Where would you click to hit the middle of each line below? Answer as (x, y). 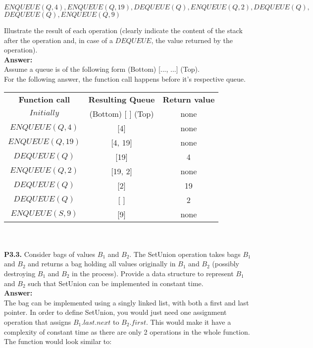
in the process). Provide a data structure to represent (153, 273)
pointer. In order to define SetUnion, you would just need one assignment (115, 312)
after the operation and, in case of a (58, 40)
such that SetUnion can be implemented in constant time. (116, 283)
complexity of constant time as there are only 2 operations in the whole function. (127, 331)
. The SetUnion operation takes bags (185, 254)
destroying (20, 273)
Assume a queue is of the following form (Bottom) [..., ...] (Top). (102, 69)
